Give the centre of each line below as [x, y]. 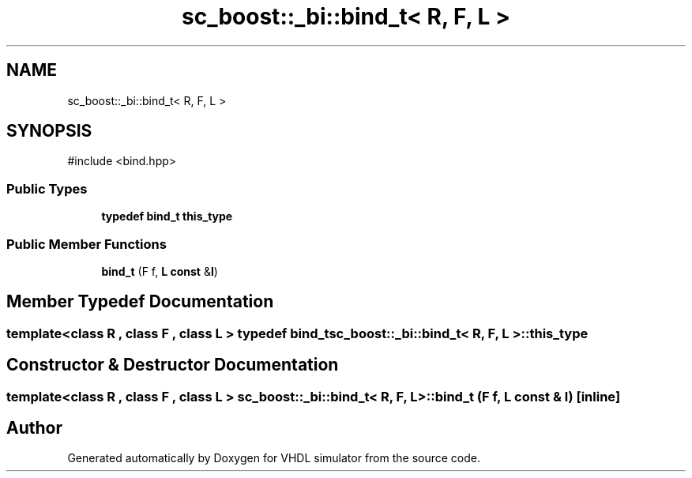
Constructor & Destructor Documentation [173, 365]
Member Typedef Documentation [140, 302]
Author [34, 428]
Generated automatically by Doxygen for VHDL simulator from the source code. [274, 458]
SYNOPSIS [49, 131]
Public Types [47, 188]
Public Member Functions [86, 244]
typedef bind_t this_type [167, 216]
